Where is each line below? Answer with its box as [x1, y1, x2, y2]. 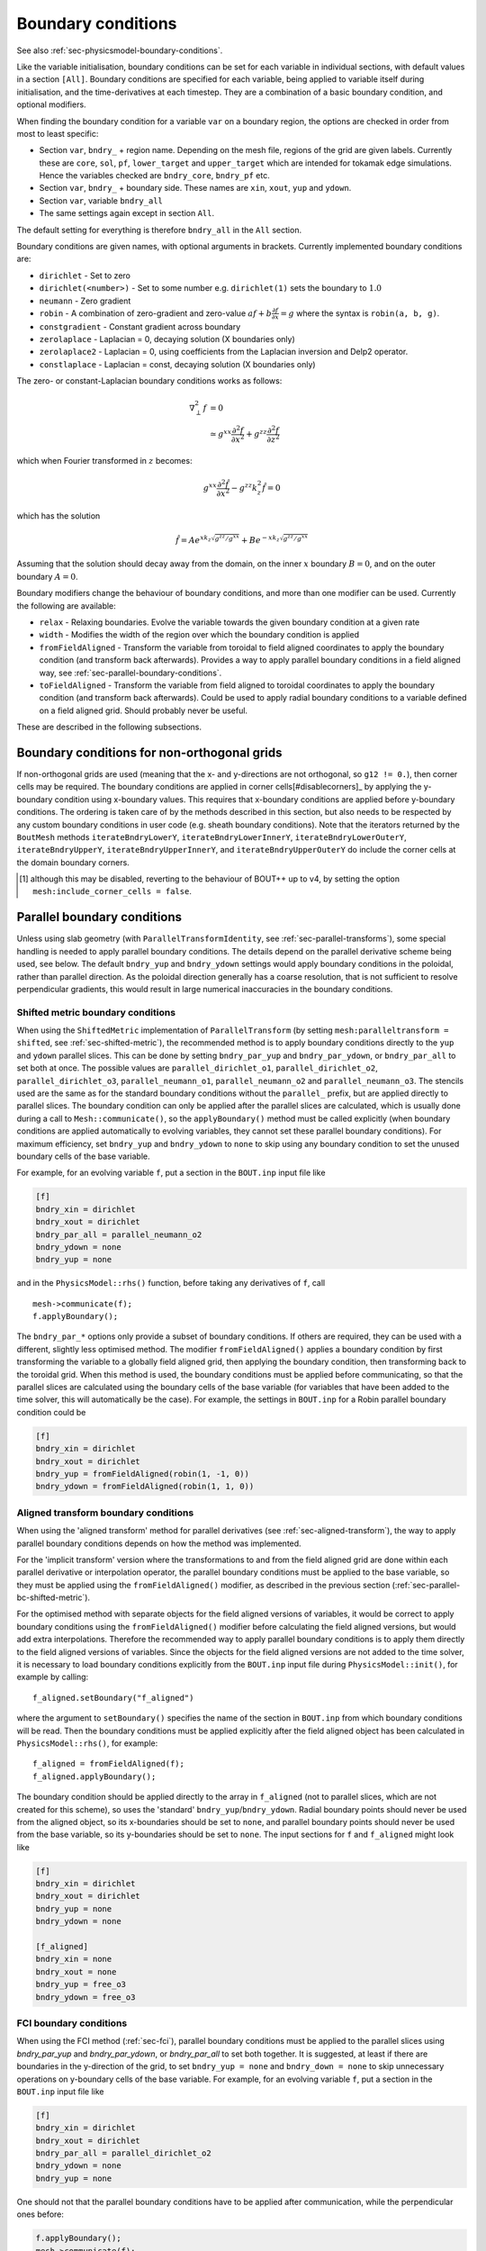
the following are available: [16, 600, 116, 611]
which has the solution [16, 510, 101, 521]
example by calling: [16, 1671, 89, 1683]
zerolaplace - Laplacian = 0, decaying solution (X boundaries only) [39, 334, 296, 345]
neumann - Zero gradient [39, 295, 131, 306]
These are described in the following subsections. [16, 721, 202, 733]
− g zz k [230, 482, 258, 493]
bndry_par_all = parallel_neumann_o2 [35, 1229, 202, 1240]
